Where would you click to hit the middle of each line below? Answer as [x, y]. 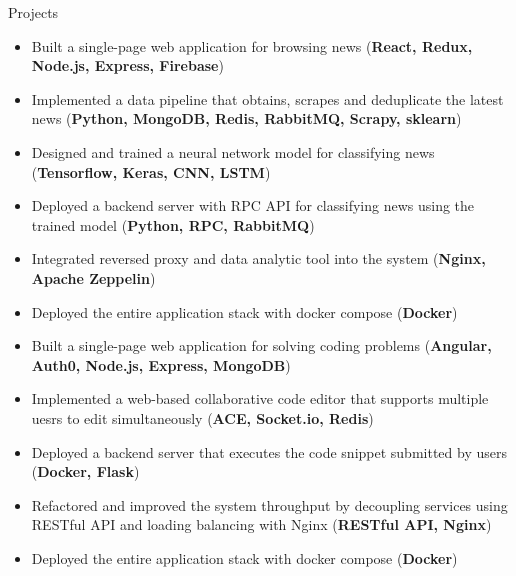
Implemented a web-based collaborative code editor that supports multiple [260, 398]
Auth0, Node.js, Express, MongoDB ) [161, 364]
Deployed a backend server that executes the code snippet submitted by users [269, 451]
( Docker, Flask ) [85, 471]
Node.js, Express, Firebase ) [127, 65]
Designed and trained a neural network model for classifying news [233, 151]
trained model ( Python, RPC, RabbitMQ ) [173, 224]
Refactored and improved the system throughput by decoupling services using [269, 504]
